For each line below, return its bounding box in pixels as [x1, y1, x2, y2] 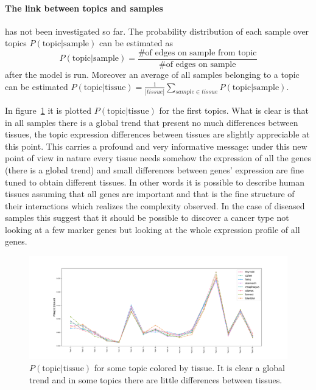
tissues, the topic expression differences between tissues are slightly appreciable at [5, 128, 310, 141]
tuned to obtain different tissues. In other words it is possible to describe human [5, 175, 304, 188]
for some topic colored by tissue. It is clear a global [94, 361, 285, 374]
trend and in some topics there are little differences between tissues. [29, 373, 283, 386]
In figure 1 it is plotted [5, 103, 92, 116]
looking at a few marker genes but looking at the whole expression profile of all [5, 223, 300, 235]
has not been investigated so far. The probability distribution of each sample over [5, 24, 309, 37]
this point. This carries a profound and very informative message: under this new [5, 139, 307, 152]
